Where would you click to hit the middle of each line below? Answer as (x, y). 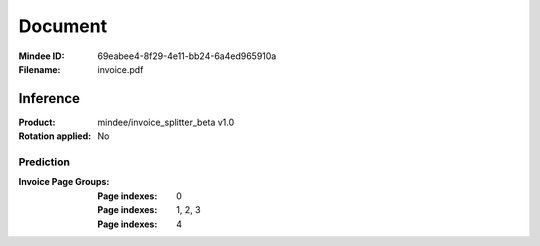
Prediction (44, 162)
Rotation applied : (55, 136)
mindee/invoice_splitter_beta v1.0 (166, 122)
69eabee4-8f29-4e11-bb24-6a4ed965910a (187, 56)
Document (63, 26)
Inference (49, 98)
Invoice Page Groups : (64, 182)
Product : (37, 122)
